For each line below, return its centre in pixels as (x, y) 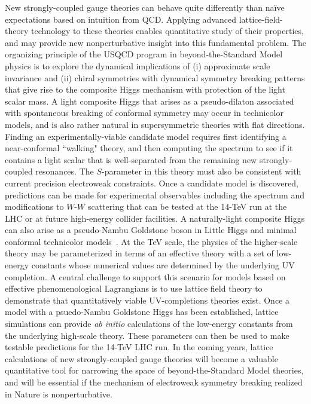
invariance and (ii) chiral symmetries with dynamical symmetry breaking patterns (155, 77)
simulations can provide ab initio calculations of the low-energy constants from (149, 324)
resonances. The (65, 171)
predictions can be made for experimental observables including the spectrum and (155, 195)
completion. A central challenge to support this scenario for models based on (145, 276)
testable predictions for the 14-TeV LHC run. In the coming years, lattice (139, 347)
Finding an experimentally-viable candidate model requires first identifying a (146, 136)
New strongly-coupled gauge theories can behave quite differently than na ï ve (145, 7)
